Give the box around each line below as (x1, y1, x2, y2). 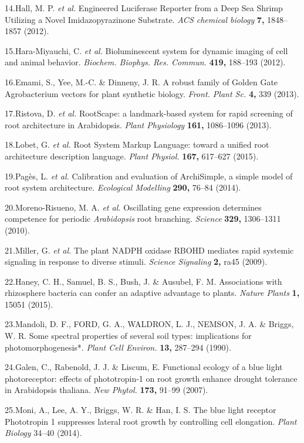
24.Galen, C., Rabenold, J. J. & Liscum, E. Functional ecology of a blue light (5, 361, 283, 373)
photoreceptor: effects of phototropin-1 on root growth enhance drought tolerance (5, 372, 298, 384)
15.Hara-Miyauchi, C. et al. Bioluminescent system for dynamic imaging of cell (5, 44, 288, 56)
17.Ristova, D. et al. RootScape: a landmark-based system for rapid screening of (5, 107, 293, 119)
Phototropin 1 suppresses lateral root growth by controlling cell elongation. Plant (5, 415, 297, 427)
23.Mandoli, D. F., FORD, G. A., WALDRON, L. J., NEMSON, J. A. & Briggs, (5, 318, 294, 330)
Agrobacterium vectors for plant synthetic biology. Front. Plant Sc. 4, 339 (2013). (5, 87, 299, 99)
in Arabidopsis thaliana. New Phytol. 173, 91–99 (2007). (5, 384, 208, 396)
